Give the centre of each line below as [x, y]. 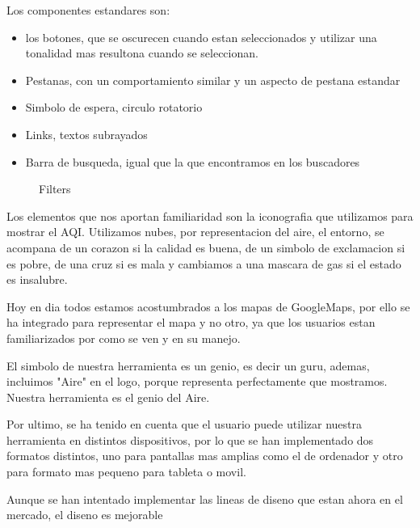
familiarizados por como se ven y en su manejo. [124, 338]
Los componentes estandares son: [88, 10]
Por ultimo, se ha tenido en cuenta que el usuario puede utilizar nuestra [185, 424]
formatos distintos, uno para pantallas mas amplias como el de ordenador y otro [205, 456]
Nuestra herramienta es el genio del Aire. [108, 397]
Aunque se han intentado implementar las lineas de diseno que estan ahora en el [205, 498]
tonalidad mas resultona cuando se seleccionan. [142, 53]
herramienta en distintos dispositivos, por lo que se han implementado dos [190, 439]
